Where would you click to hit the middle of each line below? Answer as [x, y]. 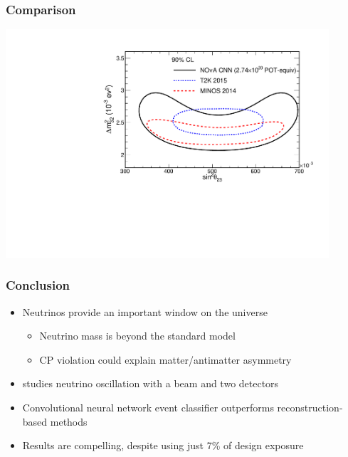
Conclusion [38, 285]
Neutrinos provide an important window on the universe [145, 311]
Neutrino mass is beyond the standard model [137, 336]
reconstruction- [310, 407]
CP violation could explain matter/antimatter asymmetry [165, 359]
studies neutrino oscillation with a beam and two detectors [151, 383]
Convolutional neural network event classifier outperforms [148, 407]
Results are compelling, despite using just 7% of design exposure [163, 445]
